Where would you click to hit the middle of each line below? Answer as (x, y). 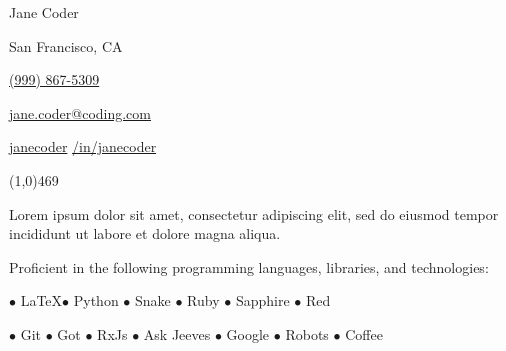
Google (248, 333)
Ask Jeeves (177, 333)
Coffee (364, 333)
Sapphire (262, 300)
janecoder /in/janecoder (83, 146)
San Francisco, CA (66, 45)
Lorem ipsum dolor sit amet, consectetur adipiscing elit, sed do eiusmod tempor (254, 213)
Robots (307, 333)
